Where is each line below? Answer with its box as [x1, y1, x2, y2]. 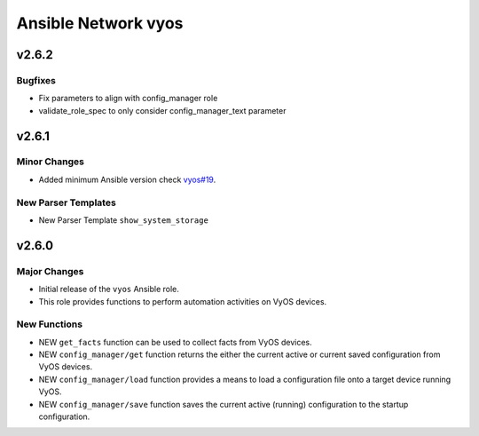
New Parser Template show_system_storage [38, 215, 208, 226]
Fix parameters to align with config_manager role [38, 93, 218, 104]
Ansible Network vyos [16, 13, 184, 33]
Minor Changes [16, 155, 84, 168]
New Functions [16, 318, 83, 330]
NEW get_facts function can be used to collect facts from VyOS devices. [38, 337, 312, 347]
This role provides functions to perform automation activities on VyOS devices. [38, 296, 327, 306]
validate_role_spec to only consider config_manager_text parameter [38, 105, 287, 115]
